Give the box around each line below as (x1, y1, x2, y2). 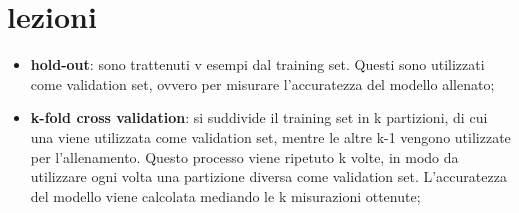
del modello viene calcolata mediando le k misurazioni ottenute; (30, 185, 421, 206)
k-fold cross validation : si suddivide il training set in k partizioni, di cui (30, 107, 488, 128)
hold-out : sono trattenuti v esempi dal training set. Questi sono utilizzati (30, 54, 485, 75)
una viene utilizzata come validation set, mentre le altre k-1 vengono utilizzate (30, 126, 511, 147)
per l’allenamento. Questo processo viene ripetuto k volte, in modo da (30, 146, 459, 167)
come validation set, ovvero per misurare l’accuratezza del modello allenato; (30, 73, 495, 94)
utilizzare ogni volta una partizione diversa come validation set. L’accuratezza (30, 166, 507, 187)
